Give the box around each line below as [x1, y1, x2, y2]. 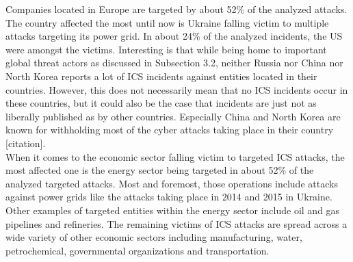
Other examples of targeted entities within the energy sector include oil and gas [5, 202, 340, 217]
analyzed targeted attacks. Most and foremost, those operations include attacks [5, 176, 338, 190]
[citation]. [5, 135, 46, 150]
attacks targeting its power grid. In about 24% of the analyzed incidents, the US [5, 29, 343, 43]
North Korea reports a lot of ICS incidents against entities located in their [5, 68, 317, 83]
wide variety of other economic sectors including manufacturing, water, [5, 230, 302, 244]
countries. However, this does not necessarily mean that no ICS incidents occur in [5, 82, 348, 96]
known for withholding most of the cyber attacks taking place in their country [5, 122, 334, 137]
